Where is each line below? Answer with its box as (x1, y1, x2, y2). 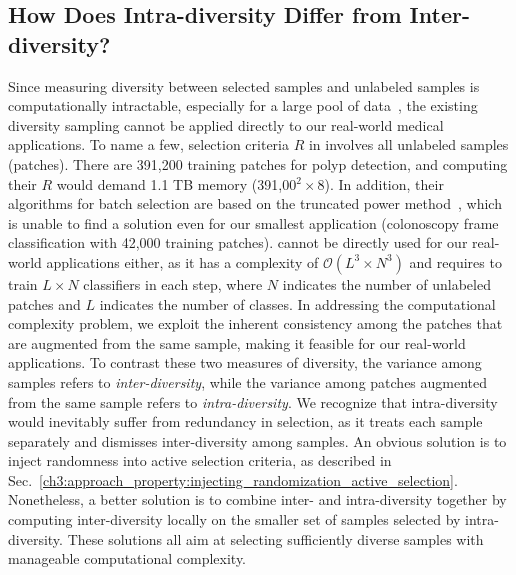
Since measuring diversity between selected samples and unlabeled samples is (8, 75, 480, 96)
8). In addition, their (317, 173, 444, 194)
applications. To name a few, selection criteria (8, 134, 289, 155)
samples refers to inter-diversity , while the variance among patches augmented (8, 371, 488, 392)
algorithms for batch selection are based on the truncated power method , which (8, 193, 502, 214)
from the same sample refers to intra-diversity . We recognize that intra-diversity (8, 391, 498, 412)
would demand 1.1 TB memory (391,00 (56, 173, 297, 194)
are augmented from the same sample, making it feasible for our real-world (8, 332, 466, 353)
